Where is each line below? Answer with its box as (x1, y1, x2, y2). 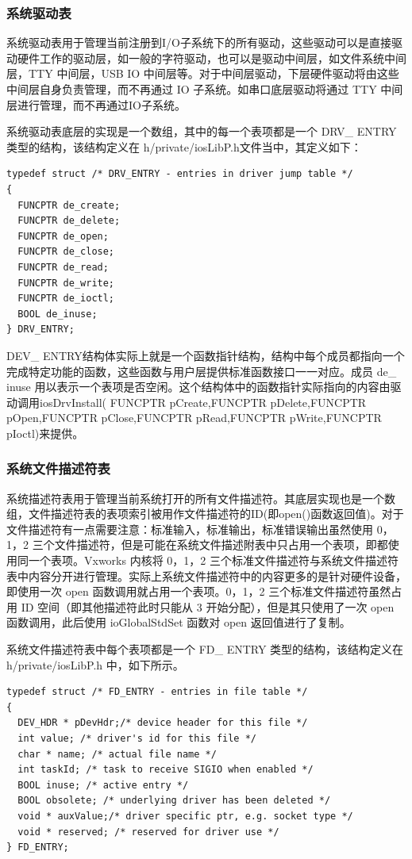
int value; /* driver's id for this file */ (17, 733, 256, 744)
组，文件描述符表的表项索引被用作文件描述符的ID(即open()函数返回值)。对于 (6, 505, 404, 522)
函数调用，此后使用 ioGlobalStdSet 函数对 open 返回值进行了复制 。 (6, 614, 351, 631)
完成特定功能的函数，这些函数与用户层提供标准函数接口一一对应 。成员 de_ (6, 362, 397, 379)
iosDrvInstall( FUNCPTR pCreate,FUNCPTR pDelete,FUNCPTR (39, 393, 367, 410)
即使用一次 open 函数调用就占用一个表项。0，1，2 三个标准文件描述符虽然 (6, 583, 391, 600)
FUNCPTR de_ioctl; (17, 293, 115, 305)
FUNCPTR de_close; (17, 246, 115, 258)
